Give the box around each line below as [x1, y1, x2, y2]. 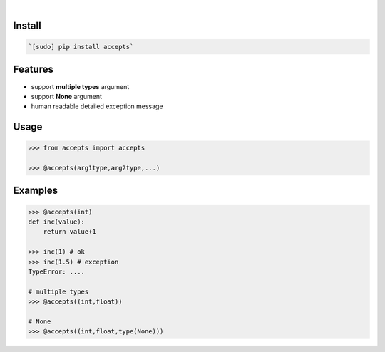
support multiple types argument [31, 82, 130, 90]
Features [13, 63, 53, 76]
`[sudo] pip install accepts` [28, 43, 134, 51]
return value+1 [43, 228, 96, 236]
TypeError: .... [28, 268, 86, 276]
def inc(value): [28, 218, 86, 226]
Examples [13, 185, 58, 197]
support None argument [31, 92, 103, 100]
